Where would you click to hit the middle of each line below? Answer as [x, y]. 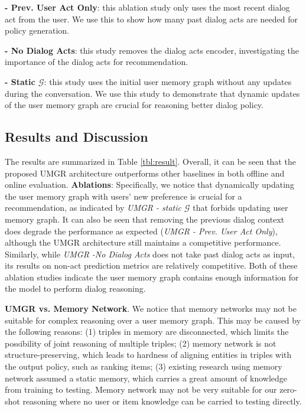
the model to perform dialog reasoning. [75, 288]
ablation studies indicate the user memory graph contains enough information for [152, 277]
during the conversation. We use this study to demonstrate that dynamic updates [152, 93]
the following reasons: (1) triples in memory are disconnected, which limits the [147, 332]
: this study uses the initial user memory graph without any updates [168, 81]
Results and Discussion [76, 137]
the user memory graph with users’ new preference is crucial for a [123, 196]
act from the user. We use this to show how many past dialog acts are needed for [152, 19]
